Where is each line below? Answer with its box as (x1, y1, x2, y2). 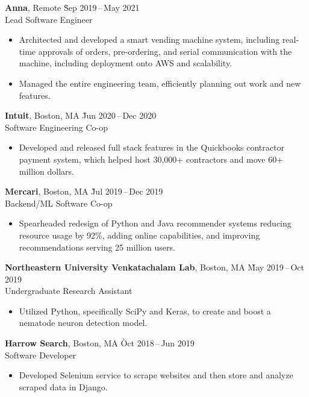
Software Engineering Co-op (5, 120, 108, 133)
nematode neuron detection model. (19, 316, 148, 329)
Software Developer (5, 348, 76, 361)
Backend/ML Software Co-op (5, 196, 113, 209)
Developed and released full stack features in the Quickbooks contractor (19, 141, 284, 154)
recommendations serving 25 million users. (19, 240, 175, 253)
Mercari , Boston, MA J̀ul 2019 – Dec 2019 (5, 185, 163, 198)
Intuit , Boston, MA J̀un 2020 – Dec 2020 (5, 109, 157, 122)
